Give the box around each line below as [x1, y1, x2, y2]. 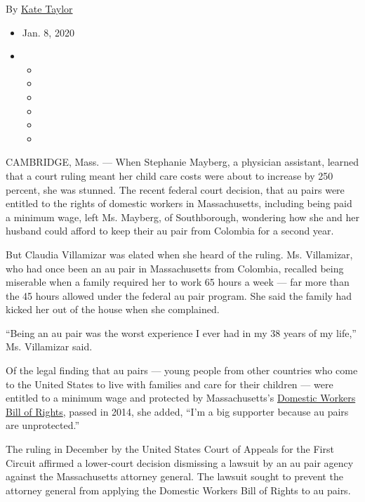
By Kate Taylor [6, 1, 73, 15]
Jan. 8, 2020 [22, 25, 74, 39]
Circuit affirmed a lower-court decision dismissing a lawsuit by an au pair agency [6, 455, 354, 470]
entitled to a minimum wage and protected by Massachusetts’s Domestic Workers [6, 390, 356, 405]
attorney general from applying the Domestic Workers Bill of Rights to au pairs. [6, 482, 351, 497]
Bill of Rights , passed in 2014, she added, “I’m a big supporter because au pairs [6, 404, 349, 418]
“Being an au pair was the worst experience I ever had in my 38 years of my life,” [6, 325, 357, 340]
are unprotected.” [6, 418, 80, 432]
